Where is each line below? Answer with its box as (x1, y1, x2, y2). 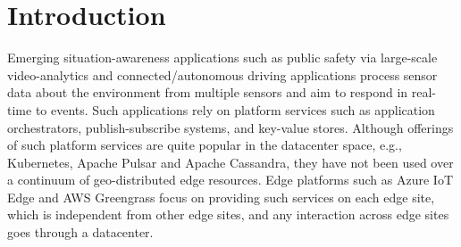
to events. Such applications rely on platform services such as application (35, 100, 435, 119)
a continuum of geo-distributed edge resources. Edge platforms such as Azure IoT (7, 170, 453, 189)
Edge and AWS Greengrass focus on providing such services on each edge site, (7, 187, 435, 206)
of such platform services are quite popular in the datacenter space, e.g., (7, 136, 402, 154)
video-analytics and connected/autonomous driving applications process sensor (7, 65, 438, 84)
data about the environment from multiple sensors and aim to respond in (7, 83, 408, 102)
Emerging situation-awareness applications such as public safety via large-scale (7, 48, 438, 67)
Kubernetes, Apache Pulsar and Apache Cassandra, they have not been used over (7, 152, 454, 171)
